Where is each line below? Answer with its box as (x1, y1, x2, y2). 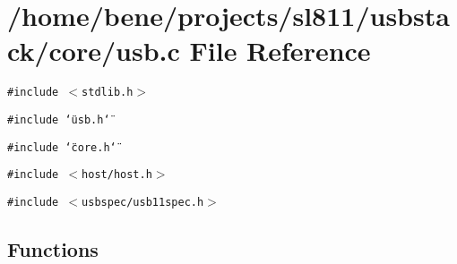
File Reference (189, 32, 371, 69)
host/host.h (82, 168, 152, 182)
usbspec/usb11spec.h (82, 195, 204, 209)
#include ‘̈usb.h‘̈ (7, 113, 110, 126)
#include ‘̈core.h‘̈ (7, 141, 116, 154)
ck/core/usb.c (7, 32, 180, 69)
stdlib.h (82, 86, 134, 99)
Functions (7, 234, 99, 262)
